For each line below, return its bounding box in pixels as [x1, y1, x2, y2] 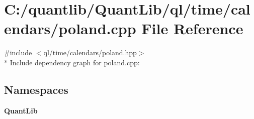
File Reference [141, 18, 243, 39]
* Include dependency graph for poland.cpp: [4, 57, 140, 67]
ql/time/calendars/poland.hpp [43, 47, 137, 58]
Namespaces [4, 81, 68, 97]
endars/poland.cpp [4, 18, 136, 39]
